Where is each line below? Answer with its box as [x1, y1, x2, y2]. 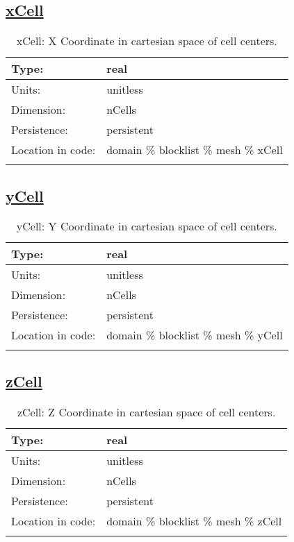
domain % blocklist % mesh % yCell [106, 327, 283, 344]
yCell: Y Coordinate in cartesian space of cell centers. [16, 218, 277, 235]
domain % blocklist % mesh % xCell [106, 142, 283, 158]
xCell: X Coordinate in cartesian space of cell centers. [16, 33, 277, 49]
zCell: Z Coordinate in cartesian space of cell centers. [17, 403, 276, 420]
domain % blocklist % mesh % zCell [106, 512, 282, 529]
